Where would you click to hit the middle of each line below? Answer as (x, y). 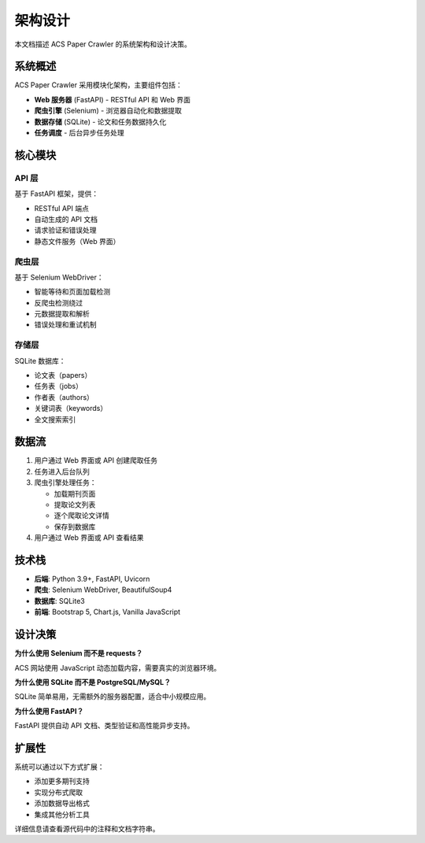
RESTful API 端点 (62, 208)
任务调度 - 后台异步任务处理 (79, 133)
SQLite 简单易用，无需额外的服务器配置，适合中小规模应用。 (113, 697)
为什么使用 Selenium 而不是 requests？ (79, 653)
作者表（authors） (64, 397)
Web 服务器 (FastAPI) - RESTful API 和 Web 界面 (113, 99)
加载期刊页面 (75, 494)
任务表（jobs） (58, 386)
